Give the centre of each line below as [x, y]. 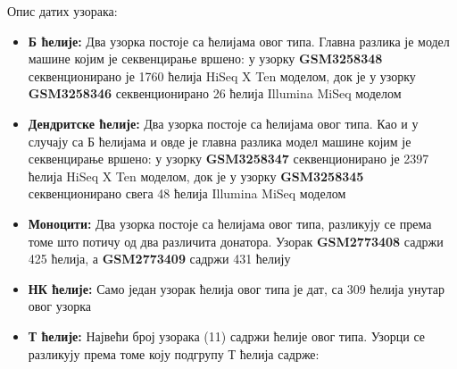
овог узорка [59, 306]
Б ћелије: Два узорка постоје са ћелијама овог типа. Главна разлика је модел [239, 41]
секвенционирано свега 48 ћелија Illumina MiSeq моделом [187, 193]
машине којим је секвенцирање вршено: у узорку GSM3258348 [205, 59]
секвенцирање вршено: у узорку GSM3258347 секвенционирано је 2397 [228, 159]
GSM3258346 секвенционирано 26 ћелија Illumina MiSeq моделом [215, 93]
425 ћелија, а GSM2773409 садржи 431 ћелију [159, 259]
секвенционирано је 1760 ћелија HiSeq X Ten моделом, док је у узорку [222, 75]
